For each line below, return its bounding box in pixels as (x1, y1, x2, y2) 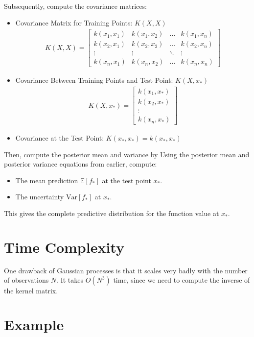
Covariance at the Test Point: (15, 133, 104, 143)
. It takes (56, 275, 84, 285)
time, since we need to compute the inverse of (113, 275, 250, 285)
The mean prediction (15, 175, 78, 185)
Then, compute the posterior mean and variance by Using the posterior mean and (4, 149, 250, 159)
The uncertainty (15, 192, 64, 202)
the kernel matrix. (4, 286, 58, 296)
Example (4, 314, 64, 335)
